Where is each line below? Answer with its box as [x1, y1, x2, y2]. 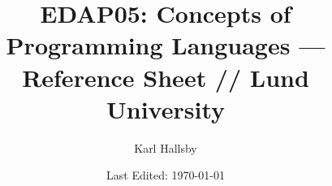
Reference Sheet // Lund [22, 60, 309, 93]
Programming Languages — [6, 28, 326, 62]
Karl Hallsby [134, 139, 197, 156]
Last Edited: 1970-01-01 [106, 167, 225, 184]
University [106, 92, 225, 125]
